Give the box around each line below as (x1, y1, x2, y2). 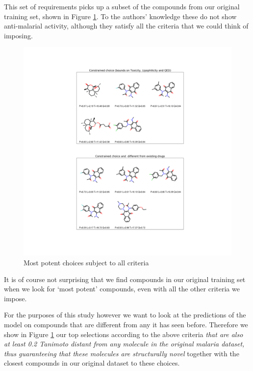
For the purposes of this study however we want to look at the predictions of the (4, 310, 246, 320)
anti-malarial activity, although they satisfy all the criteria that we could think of (4, 21, 249, 31)
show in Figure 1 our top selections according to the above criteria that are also (4, 329, 243, 339)
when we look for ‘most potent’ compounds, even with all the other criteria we (4, 284, 240, 294)
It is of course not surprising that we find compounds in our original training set (4, 274, 246, 284)
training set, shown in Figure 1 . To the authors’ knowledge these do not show (4, 11, 237, 21)
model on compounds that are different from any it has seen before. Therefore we (4, 319, 248, 329)
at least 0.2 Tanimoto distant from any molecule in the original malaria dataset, (4, 339, 245, 349)
